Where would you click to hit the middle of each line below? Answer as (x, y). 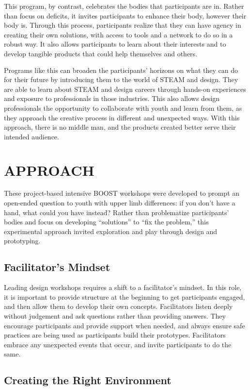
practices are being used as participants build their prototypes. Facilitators (115, 335)
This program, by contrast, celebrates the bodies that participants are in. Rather (124, 6)
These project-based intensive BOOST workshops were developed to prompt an (122, 193)
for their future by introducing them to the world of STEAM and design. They (121, 79)
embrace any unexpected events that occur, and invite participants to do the (118, 344)
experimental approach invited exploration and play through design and (111, 231)
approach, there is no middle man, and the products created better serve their (120, 127)
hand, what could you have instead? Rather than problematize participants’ (117, 212)
